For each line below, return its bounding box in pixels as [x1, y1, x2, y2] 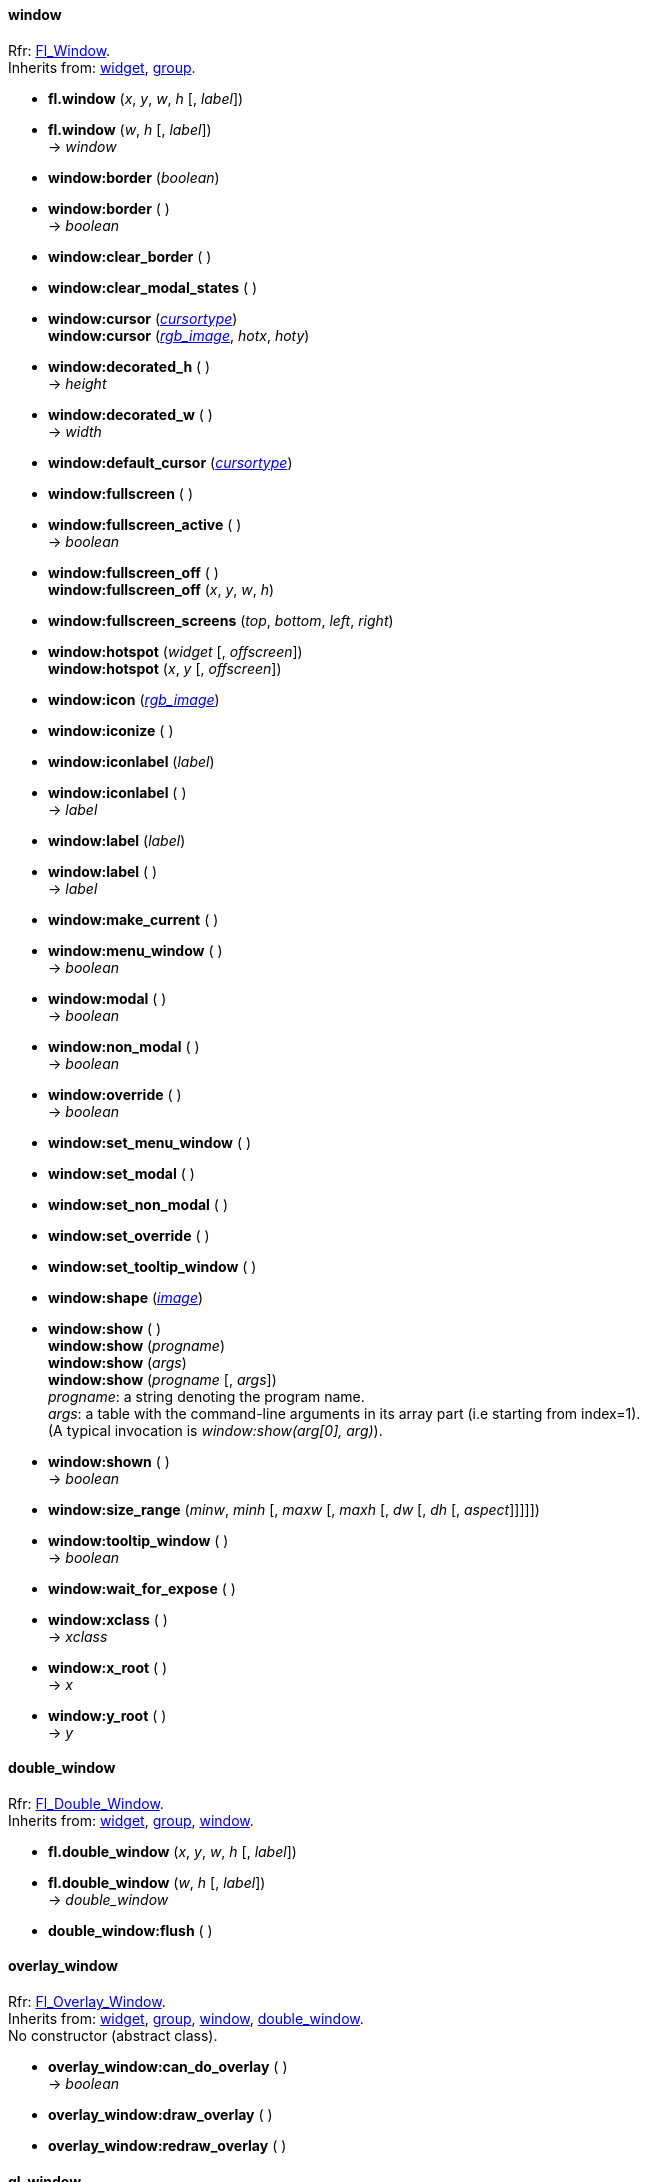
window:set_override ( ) [48, 1226, 210, 1244]
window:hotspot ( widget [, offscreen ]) [48, 642, 303, 660]
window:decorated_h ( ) [48, 357, 211, 375]
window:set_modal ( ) [48, 1164, 195, 1182]
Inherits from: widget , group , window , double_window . [8, 2010, 364, 2028]
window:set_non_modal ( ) [48, 1195, 229, 1213]
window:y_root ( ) [48, 1706, 167, 1724]
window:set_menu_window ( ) [48, 1133, 252, 1151]
